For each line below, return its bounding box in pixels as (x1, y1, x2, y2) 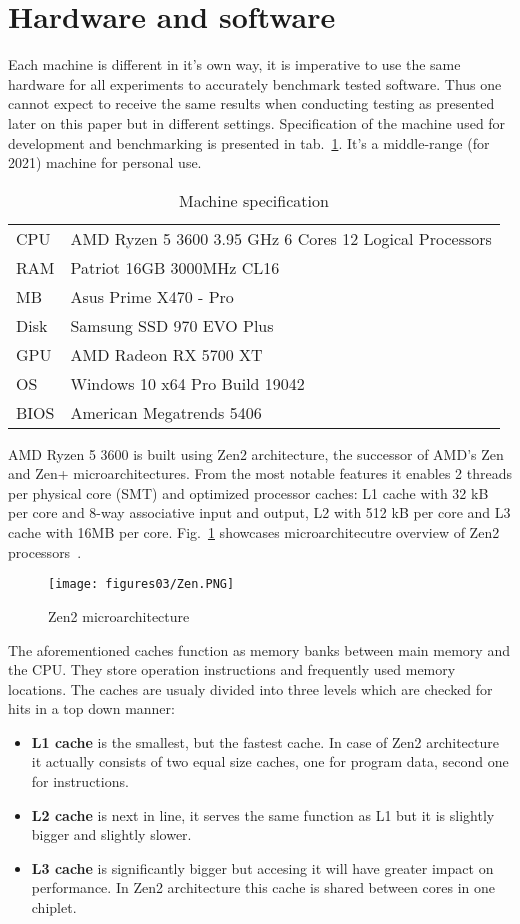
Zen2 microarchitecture (48, 605, 190, 626)
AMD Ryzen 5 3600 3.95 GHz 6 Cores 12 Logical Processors (70, 226, 492, 250)
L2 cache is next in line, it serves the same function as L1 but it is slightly (31, 804, 495, 825)
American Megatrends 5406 (70, 400, 262, 424)
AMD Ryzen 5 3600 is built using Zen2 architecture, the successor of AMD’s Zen (8, 443, 504, 464)
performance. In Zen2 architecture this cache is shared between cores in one (31, 877, 496, 898)
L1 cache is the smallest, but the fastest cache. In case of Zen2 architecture (31, 731, 499, 752)
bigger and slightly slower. (31, 824, 192, 845)
